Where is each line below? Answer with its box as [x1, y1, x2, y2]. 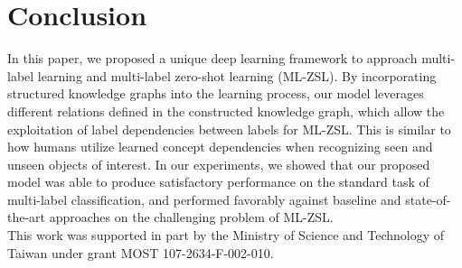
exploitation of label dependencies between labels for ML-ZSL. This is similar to [7, 119, 451, 138]
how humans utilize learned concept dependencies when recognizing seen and [7, 137, 433, 156]
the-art [7, 208, 46, 226]
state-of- [405, 189, 451, 208]
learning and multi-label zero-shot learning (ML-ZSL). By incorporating [37, 66, 437, 85]
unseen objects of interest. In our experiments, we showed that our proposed [7, 154, 430, 173]
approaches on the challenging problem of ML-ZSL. [49, 208, 334, 226]
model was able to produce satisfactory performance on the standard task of [7, 172, 429, 191]
